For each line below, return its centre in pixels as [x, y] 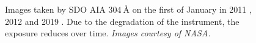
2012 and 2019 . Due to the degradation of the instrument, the [122, 21]
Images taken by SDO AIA [55, 9]
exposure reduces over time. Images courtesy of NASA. [108, 33]
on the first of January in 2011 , [192, 9]
